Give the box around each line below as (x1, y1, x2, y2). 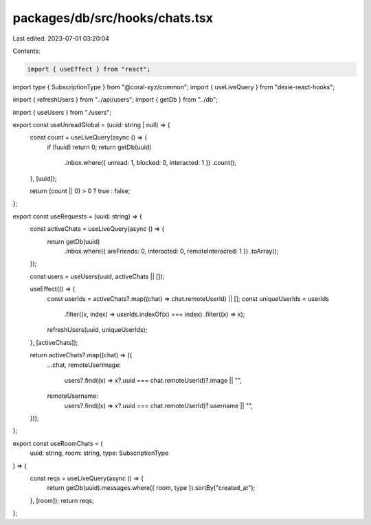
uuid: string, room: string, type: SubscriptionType (30, 449, 169, 457)
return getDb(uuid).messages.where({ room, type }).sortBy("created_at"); (47, 484, 256, 492)
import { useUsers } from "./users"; (12, 108, 112, 116)
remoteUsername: (47, 392, 99, 400)
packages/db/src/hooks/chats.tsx (12, 10, 213, 25)
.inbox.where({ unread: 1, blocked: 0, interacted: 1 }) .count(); (64, 159, 237, 167)
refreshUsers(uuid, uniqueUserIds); (47, 326, 148, 334)
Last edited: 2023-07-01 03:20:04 (12, 34, 110, 43)
